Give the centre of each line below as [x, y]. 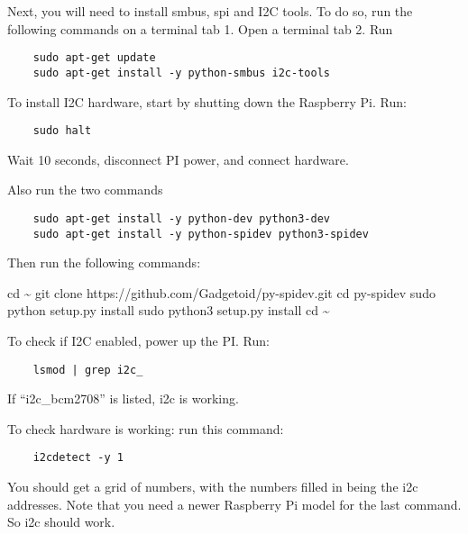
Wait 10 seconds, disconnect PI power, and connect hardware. [178, 159]
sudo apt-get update [94, 58]
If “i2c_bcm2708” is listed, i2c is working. [123, 398]
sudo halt [62, 131]
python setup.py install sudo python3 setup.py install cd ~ [169, 310]
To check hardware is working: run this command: [146, 428]
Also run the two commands [85, 190]
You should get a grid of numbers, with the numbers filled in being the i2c [213, 487]
